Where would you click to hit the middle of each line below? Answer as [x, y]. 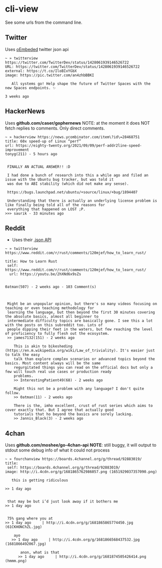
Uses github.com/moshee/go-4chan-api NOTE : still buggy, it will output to [81, 445]
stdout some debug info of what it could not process [57, 450]
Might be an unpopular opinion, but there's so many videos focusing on [82, 304]
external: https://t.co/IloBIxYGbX [41, 71]
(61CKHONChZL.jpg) [24, 527]
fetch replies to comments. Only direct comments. [55, 128]
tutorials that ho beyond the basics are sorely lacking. [73, 414]
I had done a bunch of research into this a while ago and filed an [78, 175]
